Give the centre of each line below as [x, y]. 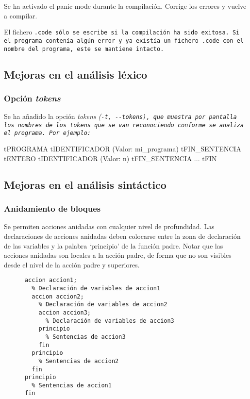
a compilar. [21, 15]
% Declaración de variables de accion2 [103, 305]
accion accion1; [51, 280]
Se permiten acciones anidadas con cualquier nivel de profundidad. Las [109, 226]
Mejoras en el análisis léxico [76, 74]
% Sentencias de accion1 [72, 385]
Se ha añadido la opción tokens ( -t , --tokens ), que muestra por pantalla [120, 116]
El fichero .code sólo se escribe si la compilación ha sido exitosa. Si [122, 32]
